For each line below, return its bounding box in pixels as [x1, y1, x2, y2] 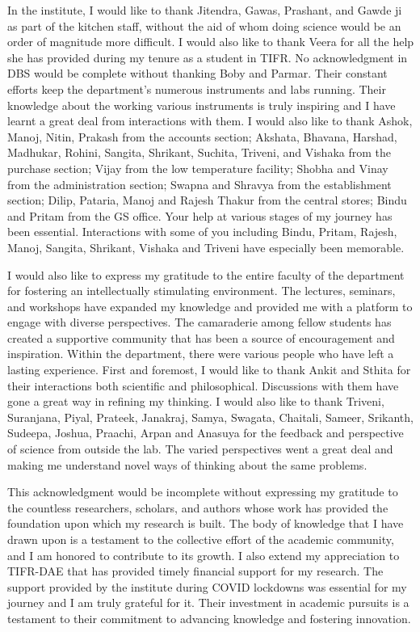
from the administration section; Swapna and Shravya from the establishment [7, 175, 392, 192]
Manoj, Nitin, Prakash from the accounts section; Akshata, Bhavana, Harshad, [7, 128, 397, 145]
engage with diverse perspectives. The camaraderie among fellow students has [7, 314, 392, 331]
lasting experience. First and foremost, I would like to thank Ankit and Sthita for [7, 361, 411, 378]
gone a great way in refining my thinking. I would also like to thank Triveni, [7, 393, 384, 410]
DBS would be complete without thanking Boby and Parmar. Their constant [7, 65, 388, 82]
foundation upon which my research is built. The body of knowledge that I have [7, 515, 404, 532]
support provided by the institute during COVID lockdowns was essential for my [7, 578, 407, 595]
